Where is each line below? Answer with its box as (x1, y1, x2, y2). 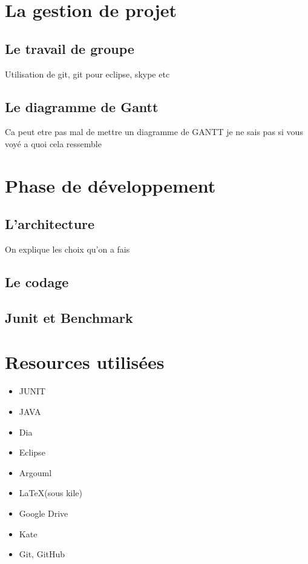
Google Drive (19, 506, 68, 519)
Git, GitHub (19, 548, 65, 560)
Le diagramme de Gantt (5, 97, 159, 116)
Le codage (5, 273, 69, 291)
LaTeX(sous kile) (19, 486, 82, 499)
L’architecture (5, 214, 95, 233)
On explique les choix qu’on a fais (5, 243, 130, 256)
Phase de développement (5, 173, 216, 197)
